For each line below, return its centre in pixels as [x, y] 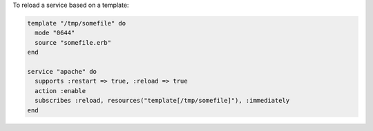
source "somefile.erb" [73, 42]
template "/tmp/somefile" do [77, 23]
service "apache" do [62, 71]
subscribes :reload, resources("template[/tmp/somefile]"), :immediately [162, 101]
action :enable [60, 91]
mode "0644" [55, 33]
